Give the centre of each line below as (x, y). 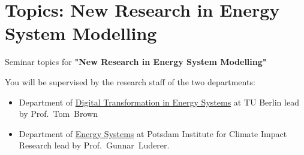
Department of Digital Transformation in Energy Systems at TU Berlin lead (159, 102)
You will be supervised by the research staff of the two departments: (130, 81)
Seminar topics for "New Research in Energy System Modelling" (136, 62)
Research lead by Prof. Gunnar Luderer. (94, 145)
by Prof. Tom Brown (58, 114)
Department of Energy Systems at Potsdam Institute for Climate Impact (153, 133)
